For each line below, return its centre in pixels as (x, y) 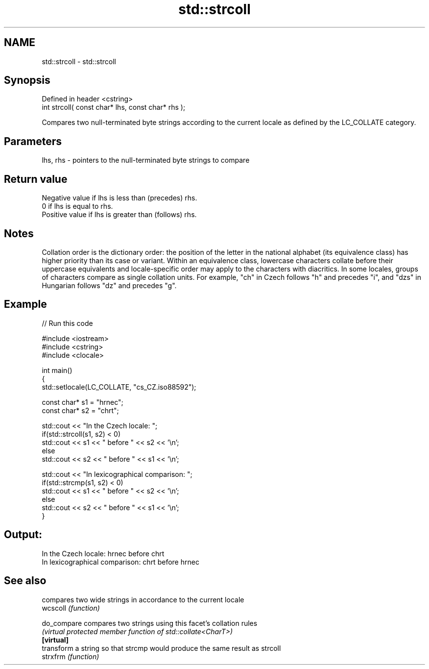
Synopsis (27, 80)
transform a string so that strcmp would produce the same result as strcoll (161, 648)
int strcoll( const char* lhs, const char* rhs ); (114, 107)
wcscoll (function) (71, 608)
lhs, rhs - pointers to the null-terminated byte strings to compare (146, 160)
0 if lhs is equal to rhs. (77, 206)
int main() (57, 370)
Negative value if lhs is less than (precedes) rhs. (119, 198)
